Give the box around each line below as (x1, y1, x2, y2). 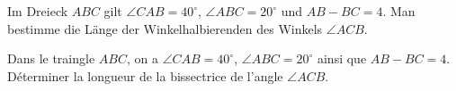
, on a (126, 49, 158, 68)
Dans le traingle (7, 49, 95, 68)
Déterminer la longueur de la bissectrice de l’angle (7, 66, 283, 85)
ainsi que (317, 49, 367, 68)
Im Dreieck (7, 2, 68, 20)
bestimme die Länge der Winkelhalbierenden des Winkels (7, 19, 323, 37)
